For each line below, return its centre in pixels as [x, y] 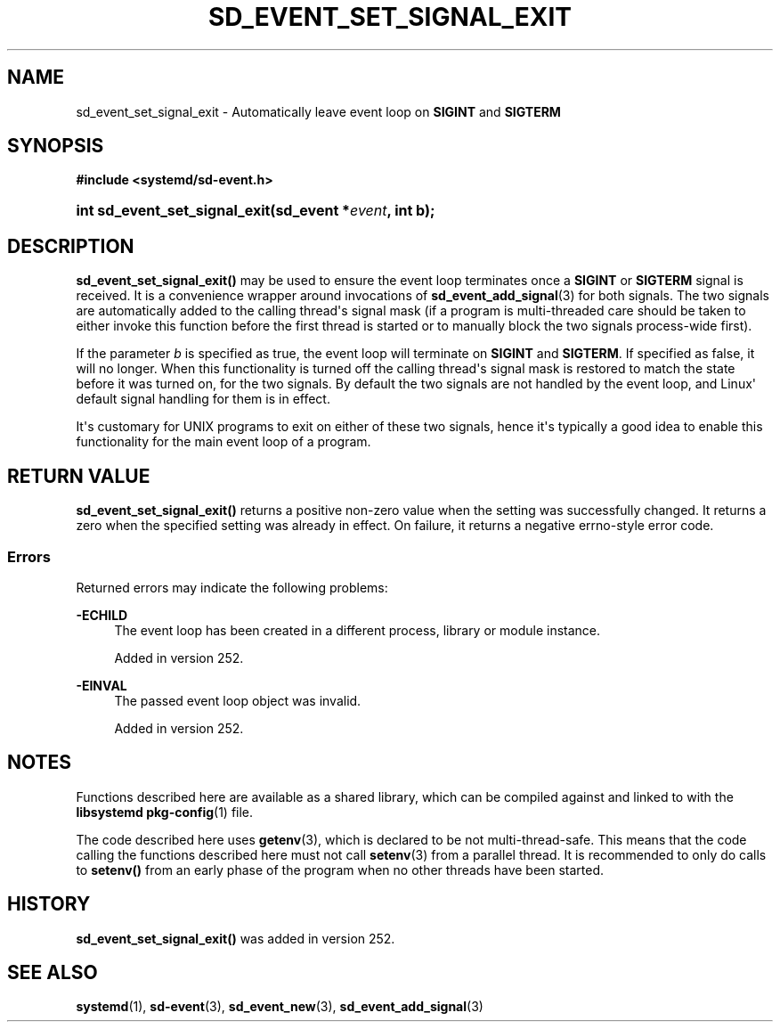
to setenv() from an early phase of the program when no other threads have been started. [340, 870]
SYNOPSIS [56, 146]
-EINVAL [102, 685]
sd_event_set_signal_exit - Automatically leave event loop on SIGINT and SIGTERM [318, 111]
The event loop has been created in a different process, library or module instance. [357, 630]
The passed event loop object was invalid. [238, 700]
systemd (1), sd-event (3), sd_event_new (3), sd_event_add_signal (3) [280, 1007]
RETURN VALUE [79, 476]
